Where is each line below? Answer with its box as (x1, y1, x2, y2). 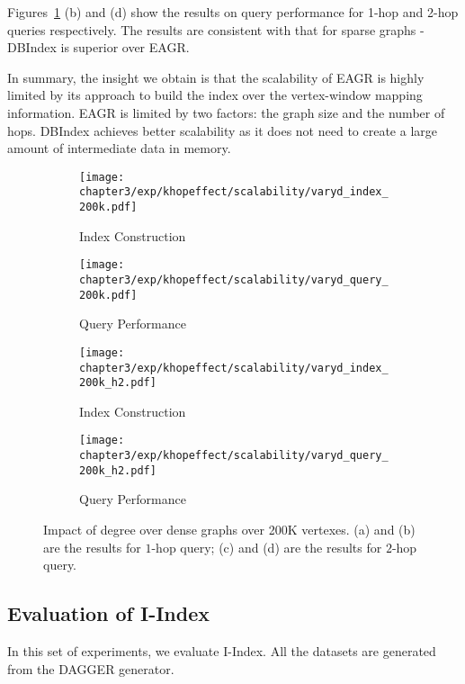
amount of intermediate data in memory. (7, 139, 231, 157)
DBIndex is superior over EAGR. (7, 38, 190, 57)
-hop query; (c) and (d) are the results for (151, 537, 382, 556)
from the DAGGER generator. (7, 659, 174, 678)
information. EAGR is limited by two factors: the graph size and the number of (7, 103, 445, 121)
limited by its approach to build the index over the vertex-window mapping (7, 85, 423, 104)
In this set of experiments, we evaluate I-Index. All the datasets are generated (7, 641, 436, 660)
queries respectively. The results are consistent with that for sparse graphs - (7, 20, 425, 39)
